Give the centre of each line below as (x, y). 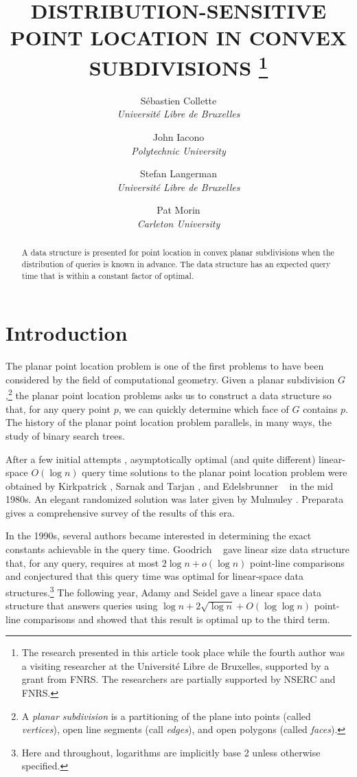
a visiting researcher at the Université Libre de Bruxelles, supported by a (175, 665)
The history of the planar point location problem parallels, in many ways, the (169, 422)
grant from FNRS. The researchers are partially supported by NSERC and (178, 679)
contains (320, 408)
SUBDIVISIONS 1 (178, 66)
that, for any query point (58, 408)
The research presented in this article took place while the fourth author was (183, 652)
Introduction (67, 333)
